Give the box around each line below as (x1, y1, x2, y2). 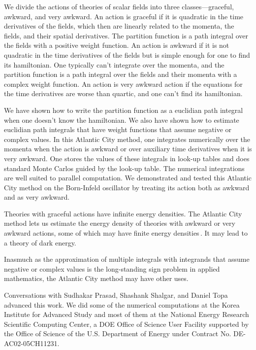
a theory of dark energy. (4, 237, 76, 247)
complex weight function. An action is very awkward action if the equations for (4, 78, 243, 89)
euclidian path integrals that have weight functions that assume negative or (4, 124, 231, 135)
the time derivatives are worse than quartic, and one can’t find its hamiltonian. (4, 88, 243, 99)
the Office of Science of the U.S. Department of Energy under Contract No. (4, 328, 231, 339)
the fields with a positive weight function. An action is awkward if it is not (4, 40, 229, 50)
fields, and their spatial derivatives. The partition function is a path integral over (4, 30, 248, 40)
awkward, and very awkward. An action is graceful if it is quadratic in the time (4, 11, 244, 21)
